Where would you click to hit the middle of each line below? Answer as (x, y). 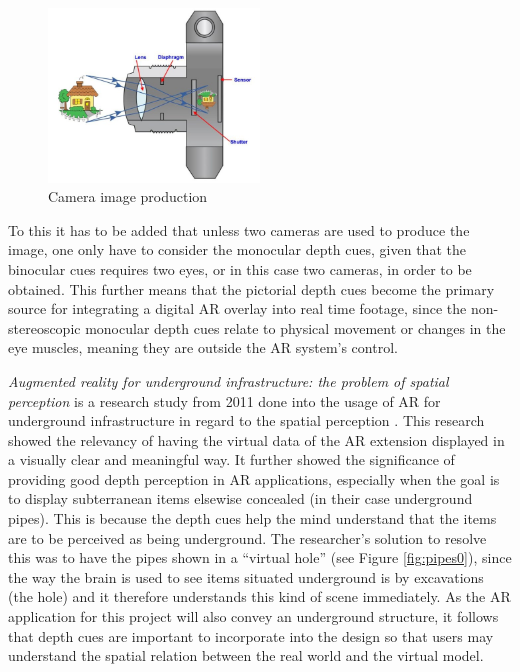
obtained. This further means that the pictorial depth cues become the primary (251, 288)
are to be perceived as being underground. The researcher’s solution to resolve (247, 537)
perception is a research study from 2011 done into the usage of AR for (224, 400)
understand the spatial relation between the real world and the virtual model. (246, 655)
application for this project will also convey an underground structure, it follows (253, 616)
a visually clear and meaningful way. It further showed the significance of (231, 459)
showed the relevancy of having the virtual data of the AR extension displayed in (256, 439)
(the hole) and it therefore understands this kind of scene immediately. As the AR (259, 596)
